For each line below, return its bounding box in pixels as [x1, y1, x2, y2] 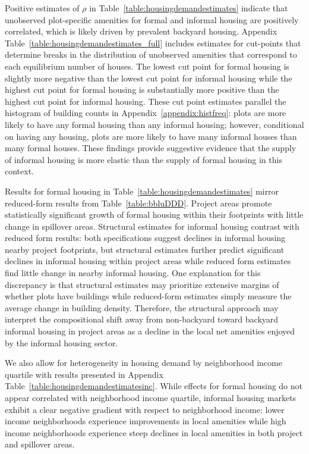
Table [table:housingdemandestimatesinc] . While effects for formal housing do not [5, 380, 303, 392]
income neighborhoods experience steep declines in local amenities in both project [5, 426, 303, 439]
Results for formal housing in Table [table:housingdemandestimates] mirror [5, 184, 279, 197]
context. [5, 165, 34, 177]
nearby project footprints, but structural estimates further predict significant [5, 243, 285, 255]
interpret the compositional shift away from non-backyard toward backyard [5, 313, 279, 325]
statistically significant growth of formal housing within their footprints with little [5, 208, 304, 221]
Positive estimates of [5, 2, 80, 14]
